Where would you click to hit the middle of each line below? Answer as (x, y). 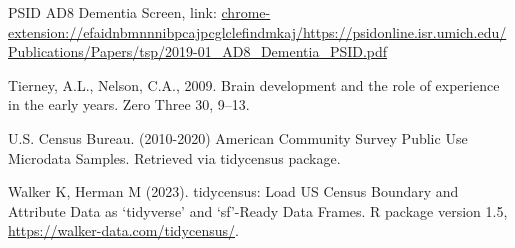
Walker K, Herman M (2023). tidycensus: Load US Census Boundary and (233, 191)
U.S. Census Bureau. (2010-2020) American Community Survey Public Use (238, 137)
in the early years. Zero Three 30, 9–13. (129, 104)
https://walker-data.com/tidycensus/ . (123, 230)
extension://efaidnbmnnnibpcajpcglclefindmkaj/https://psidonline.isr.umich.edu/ (257, 31)
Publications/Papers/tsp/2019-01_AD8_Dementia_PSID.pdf (198, 51)
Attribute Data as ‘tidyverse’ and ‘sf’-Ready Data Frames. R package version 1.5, (258, 210)
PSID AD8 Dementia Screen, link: (112, 12)
